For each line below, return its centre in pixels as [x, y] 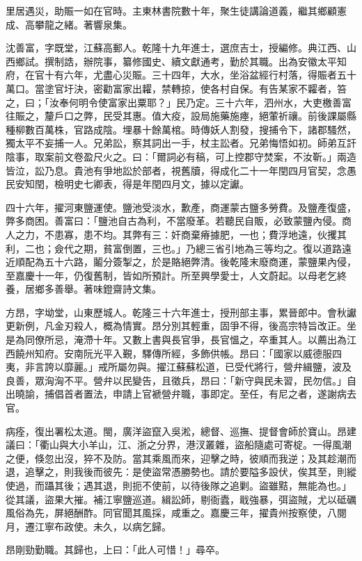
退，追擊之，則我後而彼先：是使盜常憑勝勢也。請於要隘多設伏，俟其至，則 [176, 472]
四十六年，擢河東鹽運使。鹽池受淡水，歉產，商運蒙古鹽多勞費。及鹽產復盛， [181, 207]
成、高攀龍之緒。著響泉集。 [69, 24]
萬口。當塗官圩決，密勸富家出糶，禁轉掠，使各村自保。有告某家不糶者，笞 [176, 88]
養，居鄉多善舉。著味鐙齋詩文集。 [84, 289]
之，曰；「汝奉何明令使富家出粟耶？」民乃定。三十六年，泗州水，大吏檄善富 [179, 102]
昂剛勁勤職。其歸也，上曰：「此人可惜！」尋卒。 [115, 550]
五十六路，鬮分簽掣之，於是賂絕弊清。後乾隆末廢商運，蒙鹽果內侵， [200, 262]
